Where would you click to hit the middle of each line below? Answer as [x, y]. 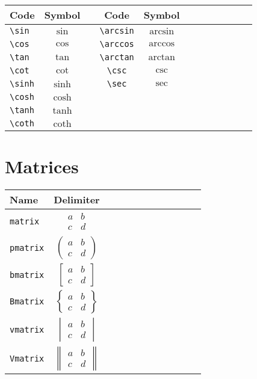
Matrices [42, 166]
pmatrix [27, 248]
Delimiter [77, 200]
